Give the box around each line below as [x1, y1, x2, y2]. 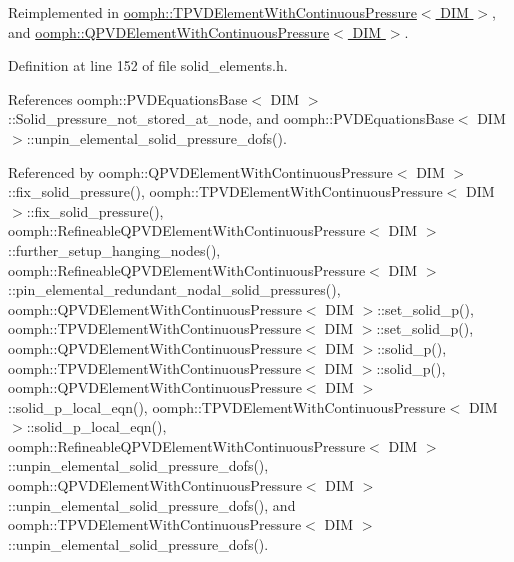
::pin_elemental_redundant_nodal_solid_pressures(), [8, 279, 341, 300]
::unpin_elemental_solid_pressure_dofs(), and [8, 494, 296, 515]
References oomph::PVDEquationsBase [8, 88, 248, 109]
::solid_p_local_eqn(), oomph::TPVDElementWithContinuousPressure [8, 396, 446, 417]
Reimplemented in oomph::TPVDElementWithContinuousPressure [8, 2, 417, 22]
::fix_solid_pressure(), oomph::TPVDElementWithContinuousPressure [8, 181, 443, 202]
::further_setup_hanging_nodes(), [8, 239, 221, 260]
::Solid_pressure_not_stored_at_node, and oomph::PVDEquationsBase [8, 108, 454, 129]
